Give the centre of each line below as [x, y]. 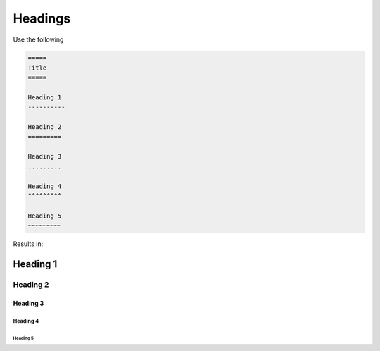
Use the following [38, 39]
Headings [42, 18]
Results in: [28, 244]
